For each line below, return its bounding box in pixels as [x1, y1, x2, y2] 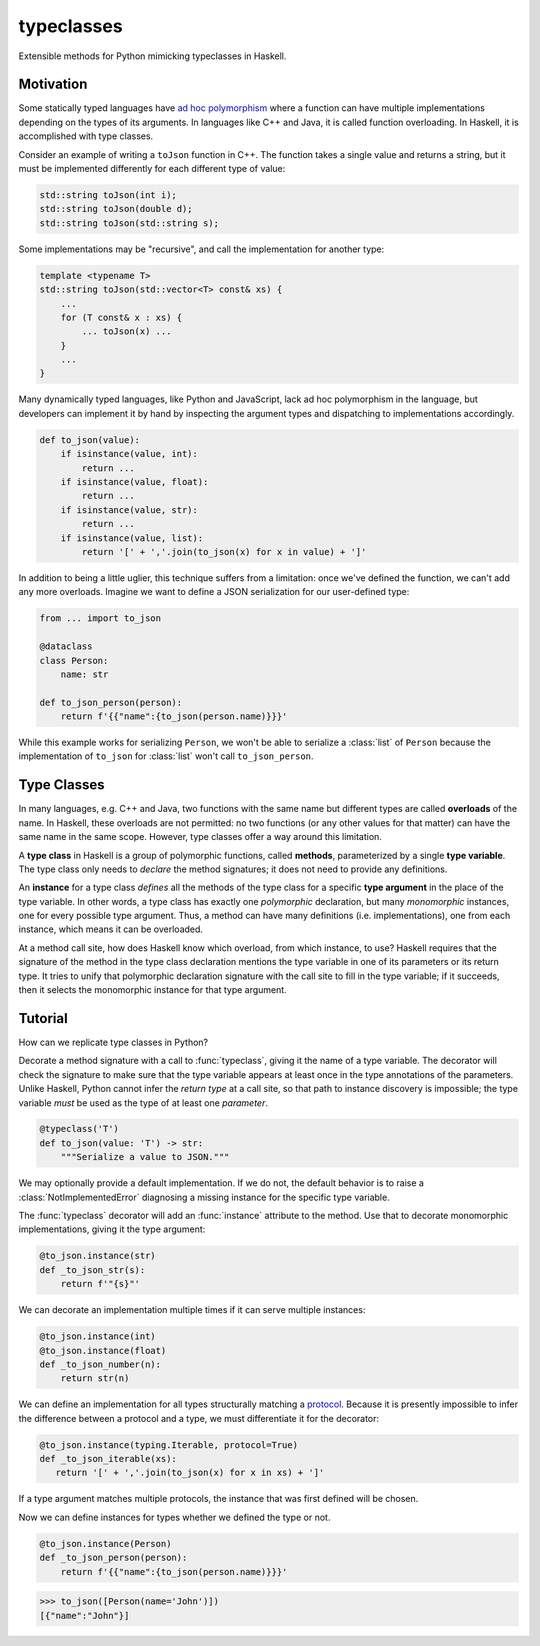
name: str [60, 668, 109, 680]
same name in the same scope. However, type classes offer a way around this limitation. [18, 831, 382, 843]
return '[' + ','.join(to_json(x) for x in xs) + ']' [55, 1467, 325, 1479]
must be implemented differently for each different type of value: [18, 163, 286, 175]
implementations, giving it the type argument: [18, 1223, 206, 1235]
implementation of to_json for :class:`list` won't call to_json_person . [18, 750, 314, 762]
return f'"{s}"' [60, 1278, 140, 1290]
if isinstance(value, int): [60, 448, 199, 460]
